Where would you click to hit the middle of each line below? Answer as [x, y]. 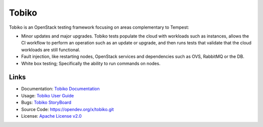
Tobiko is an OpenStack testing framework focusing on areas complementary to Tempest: [99, 27]
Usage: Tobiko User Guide [47, 95]
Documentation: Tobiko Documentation [60, 89]
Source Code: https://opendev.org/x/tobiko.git [67, 109]
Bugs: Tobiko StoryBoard [46, 103]
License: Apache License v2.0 [52, 116]
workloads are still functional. [51, 50]
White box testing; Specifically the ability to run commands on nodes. [91, 63]
